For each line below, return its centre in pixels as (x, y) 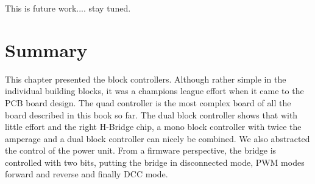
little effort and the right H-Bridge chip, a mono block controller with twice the (153, 127)
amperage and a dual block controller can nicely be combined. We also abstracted (157, 138)
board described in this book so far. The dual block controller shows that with (151, 114)
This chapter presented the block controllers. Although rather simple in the (146, 79)
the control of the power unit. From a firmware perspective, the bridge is (141, 150)
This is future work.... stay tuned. (68, 8)
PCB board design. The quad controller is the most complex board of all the (148, 102)
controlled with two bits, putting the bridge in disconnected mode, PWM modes (155, 162)
